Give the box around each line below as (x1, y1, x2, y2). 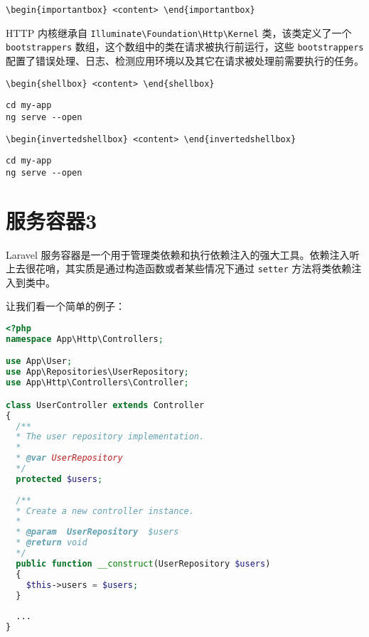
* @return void (16, 537, 87, 548)
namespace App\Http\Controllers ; (6, 333, 164, 344)
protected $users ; (16, 473, 103, 484)
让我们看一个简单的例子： (6, 299, 125, 314)
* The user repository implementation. (16, 432, 205, 442)
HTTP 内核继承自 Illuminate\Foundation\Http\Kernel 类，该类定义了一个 (6, 25, 352, 40)
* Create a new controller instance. (16, 505, 194, 516)
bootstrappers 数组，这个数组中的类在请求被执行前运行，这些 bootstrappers (6, 39, 364, 54)
